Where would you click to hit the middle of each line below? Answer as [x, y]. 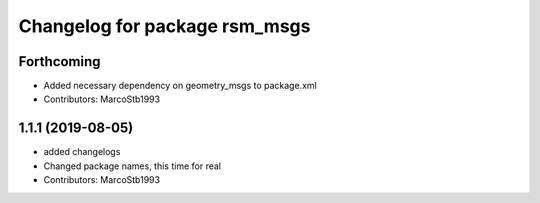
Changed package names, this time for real [132, 166]
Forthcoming [59, 61]
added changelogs [82, 152]
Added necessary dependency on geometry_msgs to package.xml [180, 86]
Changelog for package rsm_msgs [164, 26]
